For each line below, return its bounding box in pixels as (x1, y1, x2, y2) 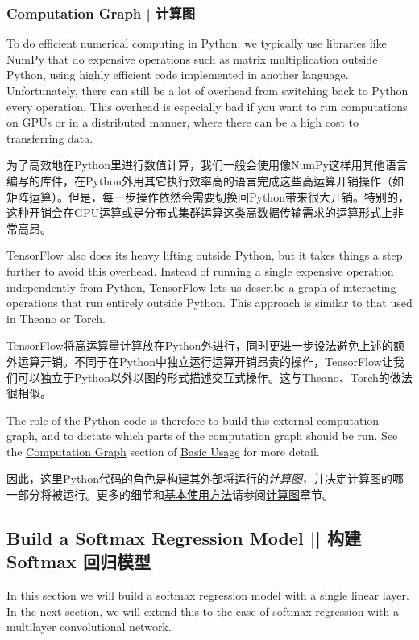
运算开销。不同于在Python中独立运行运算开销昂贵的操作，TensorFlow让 (17, 352, 393, 369)
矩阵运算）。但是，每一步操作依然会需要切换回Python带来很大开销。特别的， (6, 188, 409, 205)
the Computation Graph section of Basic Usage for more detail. (6, 443, 320, 459)
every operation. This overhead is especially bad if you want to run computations (6, 98, 408, 114)
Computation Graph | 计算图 (6, 2, 196, 23)
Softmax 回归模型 (6, 549, 151, 574)
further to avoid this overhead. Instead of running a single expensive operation (6, 262, 394, 279)
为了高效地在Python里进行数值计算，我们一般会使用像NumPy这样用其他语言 (6, 156, 408, 173)
